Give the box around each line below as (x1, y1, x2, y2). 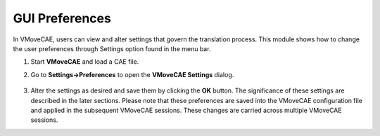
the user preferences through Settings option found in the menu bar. (13, 44, 211, 53)
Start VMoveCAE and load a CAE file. (30, 57, 139, 66)
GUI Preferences (13, 11, 112, 26)
